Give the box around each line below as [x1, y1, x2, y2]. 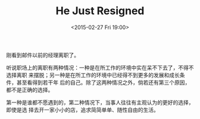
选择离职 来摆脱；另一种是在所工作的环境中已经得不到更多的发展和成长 [6, 71, 180, 78]
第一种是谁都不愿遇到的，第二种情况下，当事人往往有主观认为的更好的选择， [6, 99, 194, 106]
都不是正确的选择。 [6, 86, 54, 93]
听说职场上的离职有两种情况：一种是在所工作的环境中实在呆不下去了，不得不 [6, 64, 194, 71]
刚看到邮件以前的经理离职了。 [6, 52, 79, 59]
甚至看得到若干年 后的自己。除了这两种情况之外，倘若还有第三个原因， [16, 79, 190, 86]
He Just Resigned [55, 4, 145, 18]
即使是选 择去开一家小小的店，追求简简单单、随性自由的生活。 [6, 106, 159, 113]
